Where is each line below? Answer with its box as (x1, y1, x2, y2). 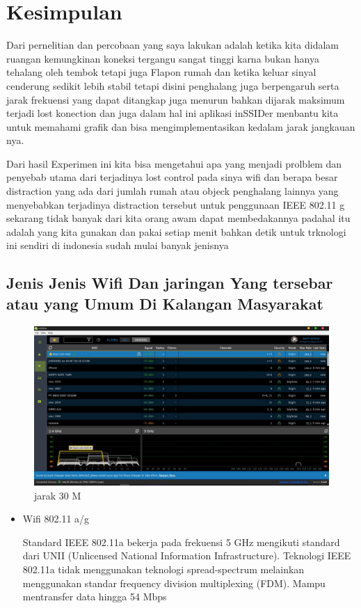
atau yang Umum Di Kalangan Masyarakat (6, 292, 323, 314)
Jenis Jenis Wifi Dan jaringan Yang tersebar (6, 272, 333, 294)
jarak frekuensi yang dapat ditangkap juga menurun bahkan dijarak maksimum (6, 92, 345, 106)
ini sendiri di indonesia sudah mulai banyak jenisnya (6, 238, 229, 253)
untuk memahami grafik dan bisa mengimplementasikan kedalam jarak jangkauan (6, 119, 355, 134)
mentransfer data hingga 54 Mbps (22, 589, 167, 604)
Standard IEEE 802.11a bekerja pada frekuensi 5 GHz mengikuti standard (22, 534, 340, 549)
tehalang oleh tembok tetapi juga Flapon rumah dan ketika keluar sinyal (6, 65, 316, 79)
